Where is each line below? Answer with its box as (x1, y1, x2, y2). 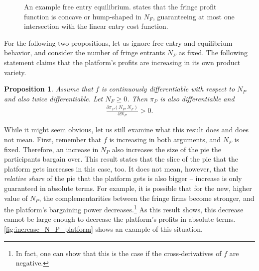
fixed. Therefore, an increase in (4, 144, 99, 154)
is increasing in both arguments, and (109, 134, 221, 145)
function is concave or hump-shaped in (24, 11, 141, 21)
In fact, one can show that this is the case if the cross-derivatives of (15, 248, 222, 258)
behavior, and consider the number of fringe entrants (4, 47, 165, 58)
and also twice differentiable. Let (4, 93, 103, 103)
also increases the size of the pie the (112, 144, 222, 154)
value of (4, 192, 28, 203)
